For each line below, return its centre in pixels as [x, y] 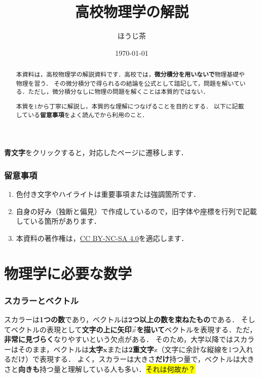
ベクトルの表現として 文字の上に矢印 [71, 329]
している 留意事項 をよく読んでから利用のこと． [82, 115]
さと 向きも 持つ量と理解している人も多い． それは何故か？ [100, 369]
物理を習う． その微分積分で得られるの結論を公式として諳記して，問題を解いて [128, 83]
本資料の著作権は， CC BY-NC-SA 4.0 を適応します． [102, 238]
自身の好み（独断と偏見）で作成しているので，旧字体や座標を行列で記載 [136, 211]
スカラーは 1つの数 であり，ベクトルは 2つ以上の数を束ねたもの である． [121, 319]
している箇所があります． [58, 221]
